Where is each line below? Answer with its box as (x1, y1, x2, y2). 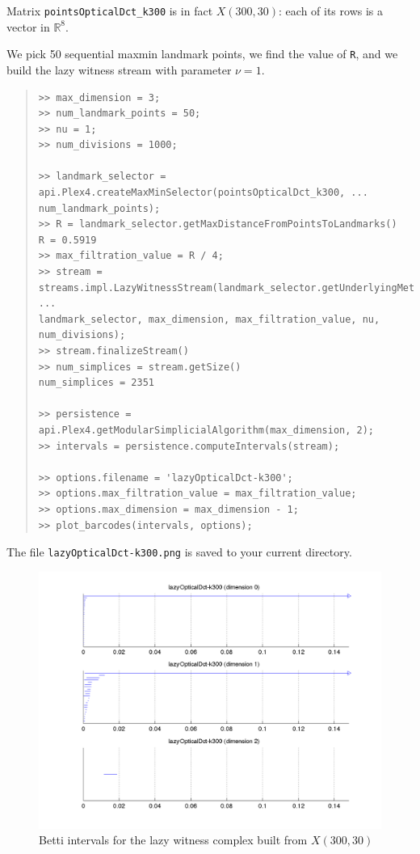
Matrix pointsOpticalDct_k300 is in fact (6, 2, 213, 19)
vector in (6, 18, 50, 35)
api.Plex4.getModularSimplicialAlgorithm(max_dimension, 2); (38, 424, 375, 436)
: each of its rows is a (279, 2, 384, 19)
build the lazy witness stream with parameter (6, 61, 232, 78)
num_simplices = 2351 (38, 377, 154, 389)
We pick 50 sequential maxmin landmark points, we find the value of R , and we (6, 45, 398, 62)
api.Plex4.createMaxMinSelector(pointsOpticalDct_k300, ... (38, 187, 368, 199)
